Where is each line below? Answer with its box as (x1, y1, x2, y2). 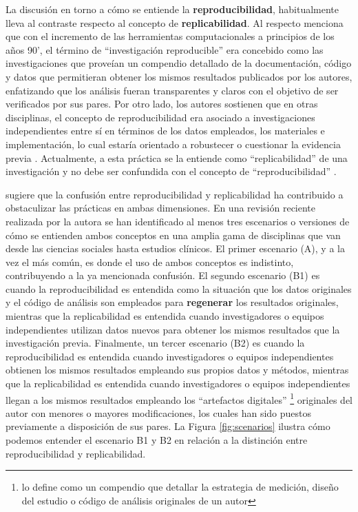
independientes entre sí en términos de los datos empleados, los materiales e (6, 123, 325, 138)
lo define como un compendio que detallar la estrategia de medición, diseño (21, 480, 339, 494)
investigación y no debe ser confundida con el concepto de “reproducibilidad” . (6, 164, 337, 178)
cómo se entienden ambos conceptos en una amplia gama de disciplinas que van (6, 227, 341, 242)
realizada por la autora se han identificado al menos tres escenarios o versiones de (6, 214, 350, 228)
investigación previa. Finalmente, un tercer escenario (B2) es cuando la (6, 336, 305, 350)
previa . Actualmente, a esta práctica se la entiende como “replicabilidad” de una (6, 150, 348, 165)
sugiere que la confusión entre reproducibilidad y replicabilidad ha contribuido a (6, 187, 344, 201)
